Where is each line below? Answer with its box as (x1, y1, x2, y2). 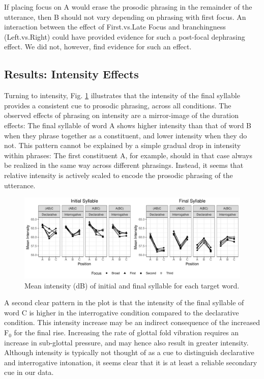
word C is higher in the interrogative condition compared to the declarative (4, 307, 239, 317)
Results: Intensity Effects (4, 66, 139, 82)
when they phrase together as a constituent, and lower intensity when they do (4, 130, 247, 140)
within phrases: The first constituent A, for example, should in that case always (4, 150, 252, 160)
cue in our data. (4, 367, 54, 377)
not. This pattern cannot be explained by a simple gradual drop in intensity (4, 140, 241, 151)
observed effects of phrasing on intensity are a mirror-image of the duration (4, 110, 239, 121)
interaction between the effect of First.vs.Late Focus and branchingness (4, 21, 226, 32)
